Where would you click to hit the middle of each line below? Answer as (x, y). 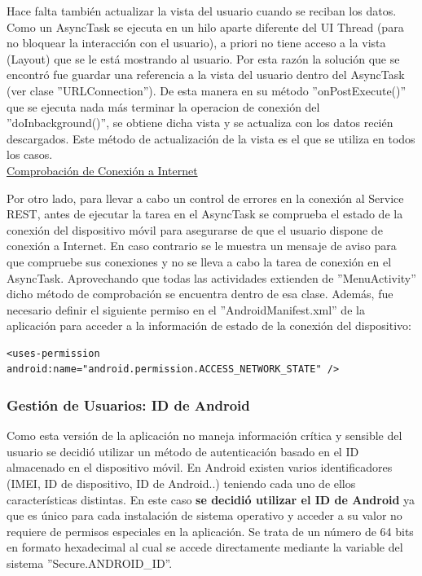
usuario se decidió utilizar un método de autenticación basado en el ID (183, 451)
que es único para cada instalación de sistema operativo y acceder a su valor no (204, 515)
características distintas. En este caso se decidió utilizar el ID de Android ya (211, 499)
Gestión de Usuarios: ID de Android (128, 405)
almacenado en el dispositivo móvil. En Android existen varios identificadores (200, 467)
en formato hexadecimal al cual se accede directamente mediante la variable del (205, 547)
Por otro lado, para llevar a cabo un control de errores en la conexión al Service (205, 198)
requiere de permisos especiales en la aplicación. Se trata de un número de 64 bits (210, 531)
